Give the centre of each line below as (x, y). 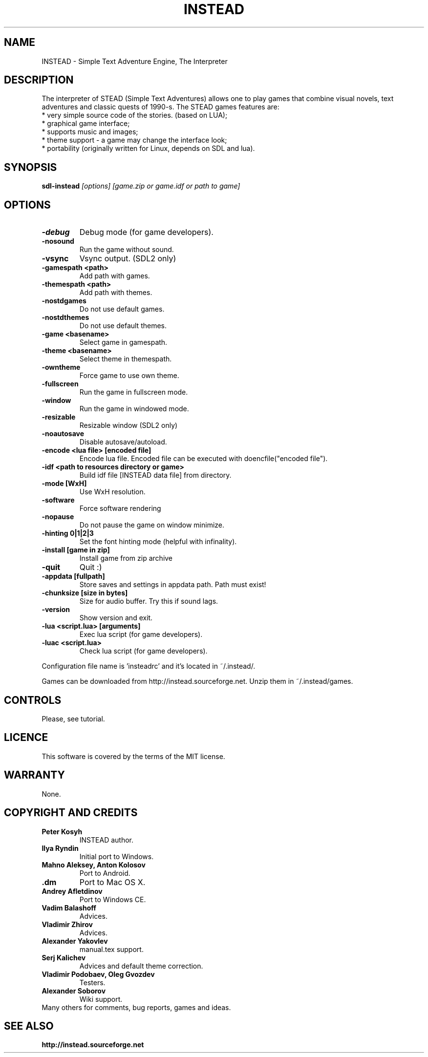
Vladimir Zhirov (67, 924)
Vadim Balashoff (69, 908)
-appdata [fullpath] (73, 576)
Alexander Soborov (74, 991)
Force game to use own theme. (129, 376)
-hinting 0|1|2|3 (68, 533)
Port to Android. (105, 873)
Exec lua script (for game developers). (141, 634)
